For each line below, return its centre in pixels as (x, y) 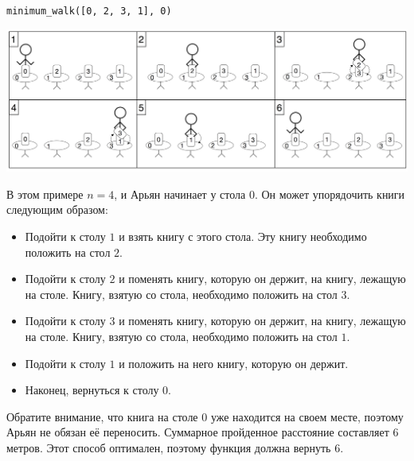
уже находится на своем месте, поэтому (307, 416)
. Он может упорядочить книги (330, 194)
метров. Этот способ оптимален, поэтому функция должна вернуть (169, 448)
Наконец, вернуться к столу (92, 390)
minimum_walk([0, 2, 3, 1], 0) (89, 11)
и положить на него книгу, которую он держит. (234, 363)
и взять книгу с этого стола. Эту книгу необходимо (243, 236)
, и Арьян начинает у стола (180, 194)
